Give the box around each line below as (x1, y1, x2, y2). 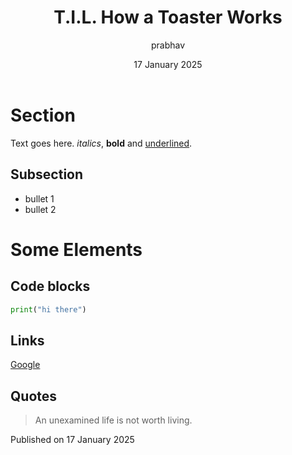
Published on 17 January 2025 (10, 434, 135, 445)
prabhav (150, 39, 186, 51)
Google (10, 359, 41, 371)
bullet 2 (24, 203, 57, 215)
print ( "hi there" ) (10, 304, 87, 315)
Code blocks (10, 278, 91, 295)
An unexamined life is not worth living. (34, 414, 193, 426)
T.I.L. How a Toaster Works (53, 6, 283, 29)
